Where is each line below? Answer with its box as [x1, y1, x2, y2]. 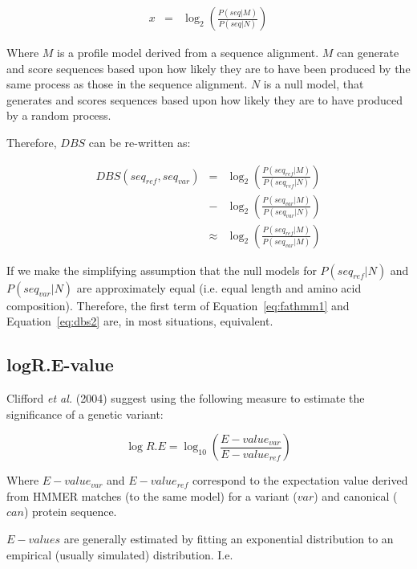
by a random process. [6, 107, 111, 124]
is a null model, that [263, 76, 364, 92]
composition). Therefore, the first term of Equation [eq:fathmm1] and [6, 297, 350, 313]
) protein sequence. [23, 503, 117, 520]
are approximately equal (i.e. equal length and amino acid [76, 279, 362, 296]
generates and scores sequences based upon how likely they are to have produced [6, 91, 403, 108]
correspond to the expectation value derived [192, 472, 408, 489]
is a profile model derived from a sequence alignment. [57, 44, 319, 61]
